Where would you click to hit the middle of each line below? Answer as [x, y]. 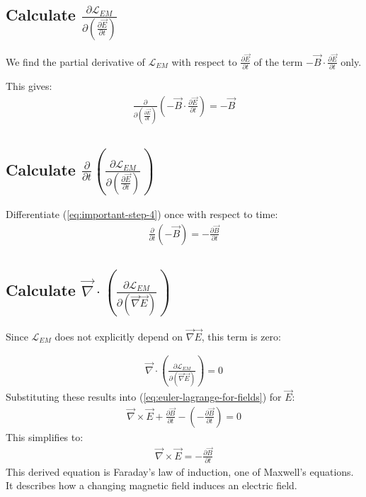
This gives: [29, 86]
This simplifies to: [45, 436]
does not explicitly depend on [119, 336]
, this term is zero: [241, 336]
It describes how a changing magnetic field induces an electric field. [151, 485]
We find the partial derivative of [75, 61]
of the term [278, 61]
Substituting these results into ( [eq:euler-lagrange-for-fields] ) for [144, 397]
